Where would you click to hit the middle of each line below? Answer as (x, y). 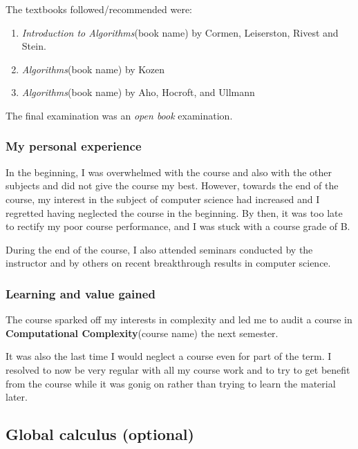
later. (17, 397)
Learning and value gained (81, 293)
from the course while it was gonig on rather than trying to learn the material (171, 383)
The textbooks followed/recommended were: (99, 9)
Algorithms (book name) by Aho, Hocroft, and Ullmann (138, 92)
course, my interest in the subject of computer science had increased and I (163, 199)
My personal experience (74, 146)
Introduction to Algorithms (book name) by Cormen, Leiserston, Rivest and (180, 32)
